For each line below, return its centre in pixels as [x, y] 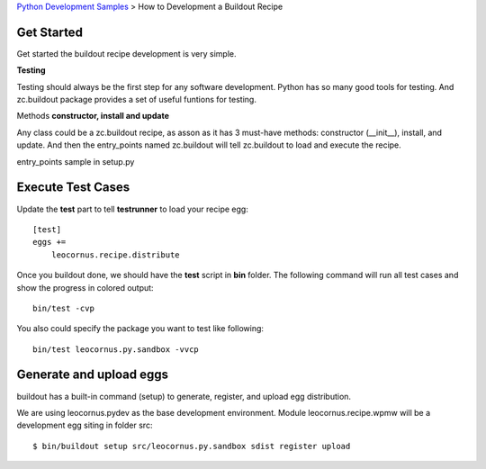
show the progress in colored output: [85, 287]
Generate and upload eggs [93, 375]
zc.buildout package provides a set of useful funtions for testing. [136, 100]
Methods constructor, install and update [93, 116]
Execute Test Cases [73, 188]
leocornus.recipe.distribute [115, 255]
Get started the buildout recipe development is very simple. [127, 53]
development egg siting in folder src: [85, 425]
